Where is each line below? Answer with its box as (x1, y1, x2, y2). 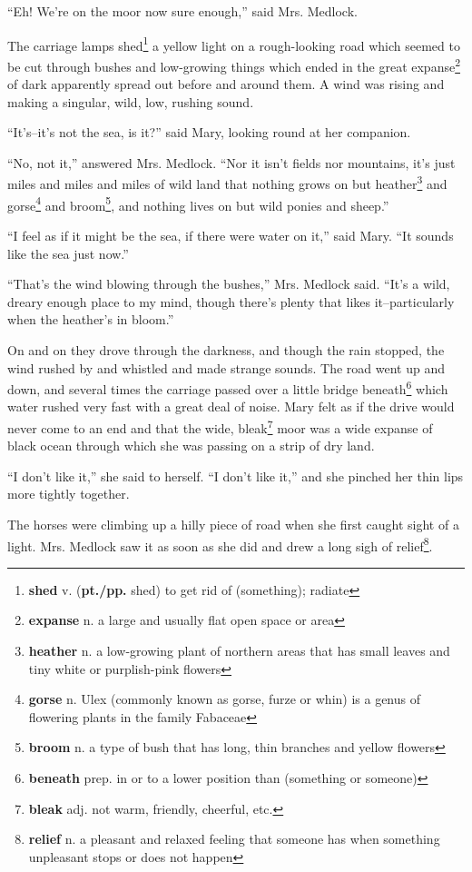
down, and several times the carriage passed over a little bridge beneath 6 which (7, 377, 448, 398)
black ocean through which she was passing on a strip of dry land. (7, 436, 375, 455)
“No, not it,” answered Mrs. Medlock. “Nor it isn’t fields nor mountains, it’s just (7, 153, 456, 172)
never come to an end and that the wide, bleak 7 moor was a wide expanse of (7, 415, 433, 437)
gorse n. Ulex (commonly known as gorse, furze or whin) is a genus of (28, 689, 421, 708)
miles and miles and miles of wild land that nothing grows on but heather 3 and (7, 172, 447, 193)
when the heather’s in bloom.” (7, 310, 174, 329)
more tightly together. (7, 484, 130, 503)
